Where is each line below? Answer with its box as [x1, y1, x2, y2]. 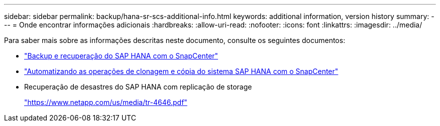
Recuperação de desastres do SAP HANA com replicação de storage [24, 82, 252, 91]
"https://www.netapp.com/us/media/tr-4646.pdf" [24, 98, 187, 106]
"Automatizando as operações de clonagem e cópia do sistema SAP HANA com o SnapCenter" [24, 67, 339, 75]
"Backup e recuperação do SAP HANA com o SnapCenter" [24, 51, 218, 60]
